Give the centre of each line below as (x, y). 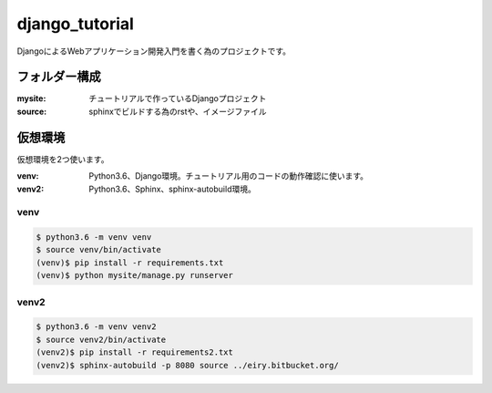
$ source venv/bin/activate (98, 250)
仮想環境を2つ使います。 (63, 159)
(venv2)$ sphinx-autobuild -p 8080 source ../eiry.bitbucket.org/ (187, 365)
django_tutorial (75, 24)
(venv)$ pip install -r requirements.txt (130, 263)
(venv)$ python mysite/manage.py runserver (135, 275)
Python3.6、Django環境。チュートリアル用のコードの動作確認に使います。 (229, 176)
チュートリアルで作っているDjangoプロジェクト (178, 98)
